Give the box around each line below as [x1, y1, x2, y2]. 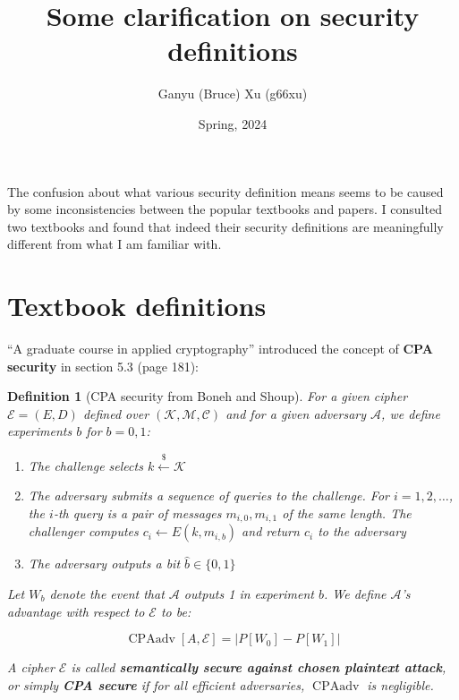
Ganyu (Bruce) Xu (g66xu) [157, 84, 308, 103]
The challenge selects [28, 456, 143, 474]
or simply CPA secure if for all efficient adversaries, [7, 675, 305, 694]
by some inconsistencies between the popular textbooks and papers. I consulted [7, 200, 442, 218]
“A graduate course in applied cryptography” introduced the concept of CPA [7, 339, 433, 357]
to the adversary [318, 522, 406, 541]
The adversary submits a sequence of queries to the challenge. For [28, 486, 389, 505]
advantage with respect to [7, 602, 145, 620]
